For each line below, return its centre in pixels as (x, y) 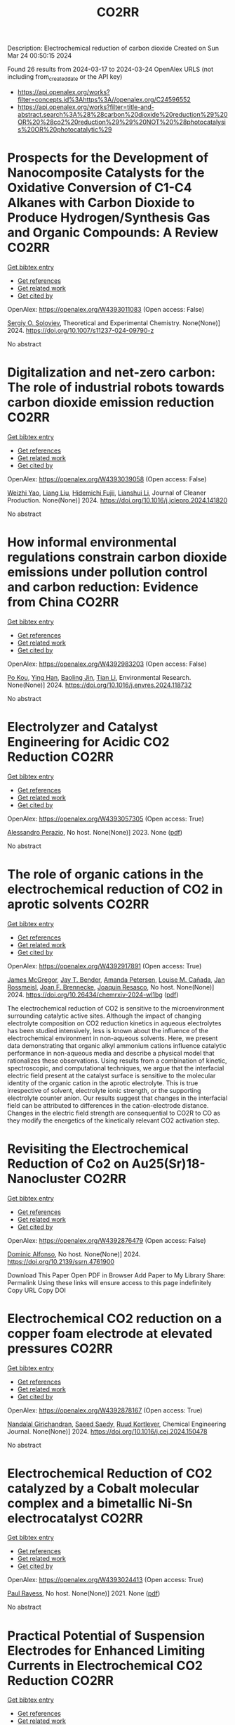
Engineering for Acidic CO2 (88, 741)
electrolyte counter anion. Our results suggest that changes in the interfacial (117, 1098)
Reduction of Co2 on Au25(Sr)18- (106, 1164)
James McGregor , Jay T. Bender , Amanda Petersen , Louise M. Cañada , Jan (116, 980)
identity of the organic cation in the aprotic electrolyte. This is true (103, 1083)
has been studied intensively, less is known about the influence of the (108, 1030)
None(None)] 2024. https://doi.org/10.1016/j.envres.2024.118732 (100, 685)
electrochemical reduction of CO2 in (115, 889)
